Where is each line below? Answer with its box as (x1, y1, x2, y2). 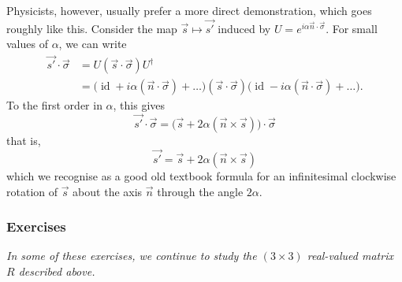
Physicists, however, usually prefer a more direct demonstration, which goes (6, 2, 372, 18)
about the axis (73, 183, 143, 199)
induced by (218, 20, 271, 36)
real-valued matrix (307, 247, 393, 264)
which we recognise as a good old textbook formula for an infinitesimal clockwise (6, 167, 396, 184)
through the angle (157, 183, 244, 199)
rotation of (6, 183, 58, 199)
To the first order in (6, 97, 102, 113)
